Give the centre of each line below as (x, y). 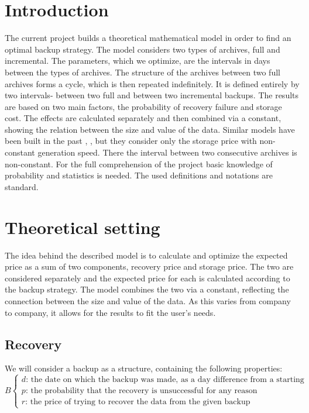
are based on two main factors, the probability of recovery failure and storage (143, 106)
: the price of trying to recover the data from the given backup (138, 402)
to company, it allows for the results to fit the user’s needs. (110, 312)
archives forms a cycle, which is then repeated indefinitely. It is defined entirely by (152, 83)
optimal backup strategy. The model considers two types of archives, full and (143, 49)
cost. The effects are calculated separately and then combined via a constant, (143, 118)
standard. (22, 186)
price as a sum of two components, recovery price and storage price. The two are (149, 266)
